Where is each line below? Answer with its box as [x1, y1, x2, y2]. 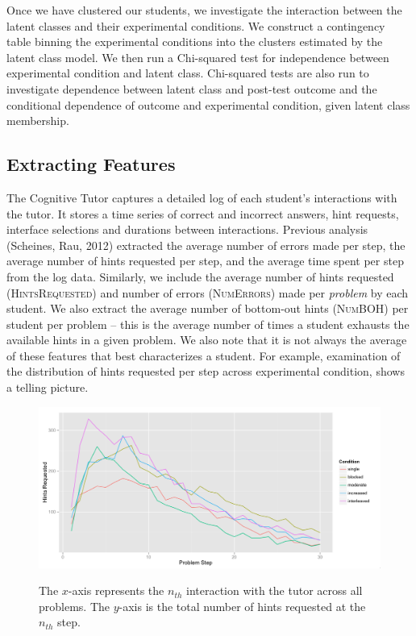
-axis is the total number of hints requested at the [119, 597, 366, 614]
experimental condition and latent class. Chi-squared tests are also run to [6, 64, 369, 81]
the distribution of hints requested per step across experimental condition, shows [6, 363, 405, 380]
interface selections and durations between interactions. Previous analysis [6, 221, 368, 238]
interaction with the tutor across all [186, 582, 363, 599]
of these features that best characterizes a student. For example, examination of [6, 347, 401, 364]
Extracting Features [6, 152, 176, 177]
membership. [6, 112, 69, 129]
